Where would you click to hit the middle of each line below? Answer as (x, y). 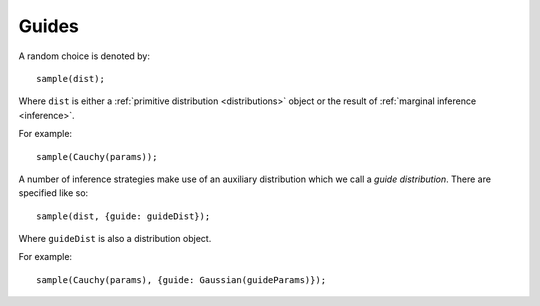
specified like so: (53, 193)
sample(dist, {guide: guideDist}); (123, 216)
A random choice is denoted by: (84, 56)
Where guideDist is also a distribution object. (115, 239)
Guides (49, 26)
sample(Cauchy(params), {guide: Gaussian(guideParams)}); (181, 279)
